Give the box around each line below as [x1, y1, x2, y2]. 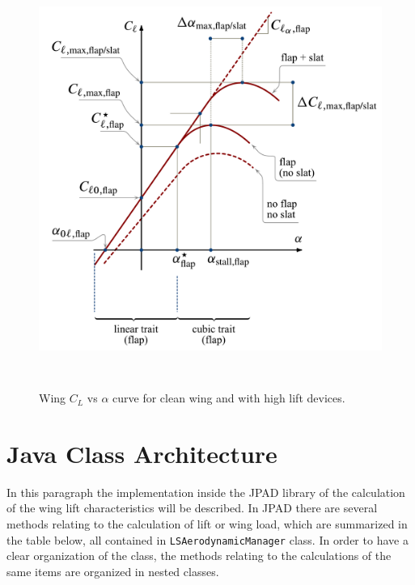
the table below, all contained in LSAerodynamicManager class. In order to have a [6, 531, 409, 548]
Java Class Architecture [6, 436, 277, 469]
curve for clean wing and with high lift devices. [112, 389, 345, 406]
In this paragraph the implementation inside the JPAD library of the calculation [6, 483, 405, 500]
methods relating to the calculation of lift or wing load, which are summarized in [6, 516, 408, 532]
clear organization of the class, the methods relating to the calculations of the [6, 547, 392, 564]
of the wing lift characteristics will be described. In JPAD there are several [6, 499, 378, 516]
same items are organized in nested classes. [6, 562, 219, 579]
